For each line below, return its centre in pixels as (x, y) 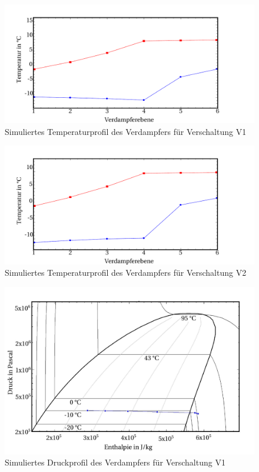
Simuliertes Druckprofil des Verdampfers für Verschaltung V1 (115, 462)
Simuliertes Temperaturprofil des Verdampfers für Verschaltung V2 (126, 273)
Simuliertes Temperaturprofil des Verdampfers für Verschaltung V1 (126, 131)
